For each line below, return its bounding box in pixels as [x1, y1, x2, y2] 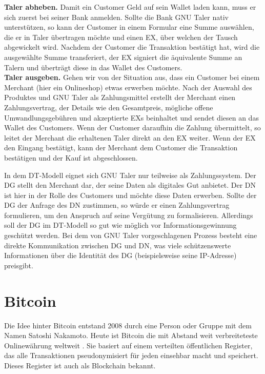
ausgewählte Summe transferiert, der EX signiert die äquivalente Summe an [4, 51, 242, 62]
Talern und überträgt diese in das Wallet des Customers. [4, 62, 182, 72]
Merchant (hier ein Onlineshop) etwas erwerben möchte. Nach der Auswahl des [4, 82, 252, 92]
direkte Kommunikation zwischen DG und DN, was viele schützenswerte [4, 240, 231, 250]
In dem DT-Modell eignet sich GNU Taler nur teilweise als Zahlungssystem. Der [4, 169, 256, 180]
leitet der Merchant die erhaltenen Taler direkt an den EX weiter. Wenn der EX [4, 132, 256, 143]
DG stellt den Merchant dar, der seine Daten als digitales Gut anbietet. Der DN [4, 180, 256, 190]
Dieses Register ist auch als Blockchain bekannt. [4, 360, 156, 370]
